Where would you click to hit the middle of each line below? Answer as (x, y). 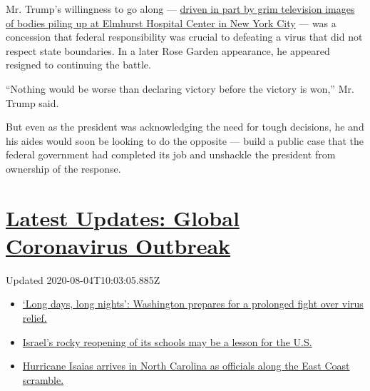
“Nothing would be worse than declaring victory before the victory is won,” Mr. (180, 88)
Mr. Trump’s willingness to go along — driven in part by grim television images (180, 9)
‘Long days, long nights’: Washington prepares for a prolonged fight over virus (193, 304)
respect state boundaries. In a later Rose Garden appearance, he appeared (168, 50)
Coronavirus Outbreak (118, 245)
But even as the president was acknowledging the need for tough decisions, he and (185, 127)
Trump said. (32, 102)
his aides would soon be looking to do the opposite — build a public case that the (185, 140)
